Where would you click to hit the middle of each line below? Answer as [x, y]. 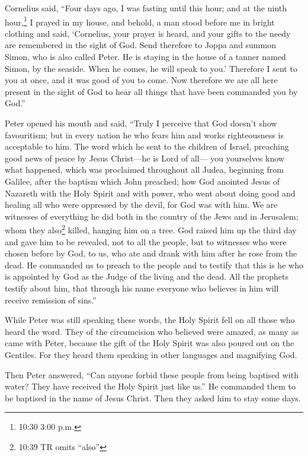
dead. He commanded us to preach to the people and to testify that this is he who [154, 265]
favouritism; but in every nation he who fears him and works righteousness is [144, 134]
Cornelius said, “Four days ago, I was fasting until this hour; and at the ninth [146, 8]
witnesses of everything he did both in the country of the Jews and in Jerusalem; [152, 216]
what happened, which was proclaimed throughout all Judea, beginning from [145, 170]
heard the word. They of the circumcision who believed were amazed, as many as [152, 331]
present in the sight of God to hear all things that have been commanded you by [151, 91]
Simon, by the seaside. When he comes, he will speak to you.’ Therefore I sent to [151, 68]
